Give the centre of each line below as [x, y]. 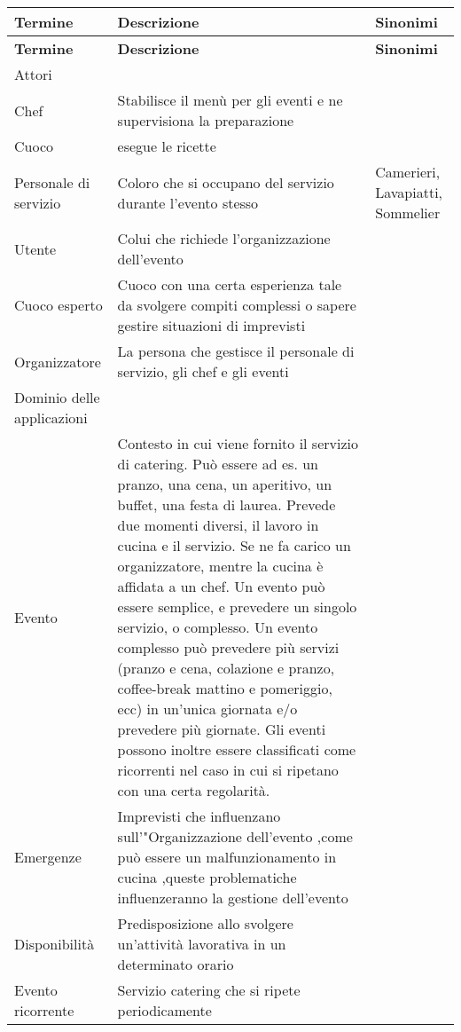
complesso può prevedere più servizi [228, 647]
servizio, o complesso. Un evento [218, 627]
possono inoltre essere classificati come [237, 749]
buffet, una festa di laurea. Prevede [227, 504]
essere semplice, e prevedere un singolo [237, 607]
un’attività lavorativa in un [202, 944]
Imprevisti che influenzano [199, 816]
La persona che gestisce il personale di [236, 351]
